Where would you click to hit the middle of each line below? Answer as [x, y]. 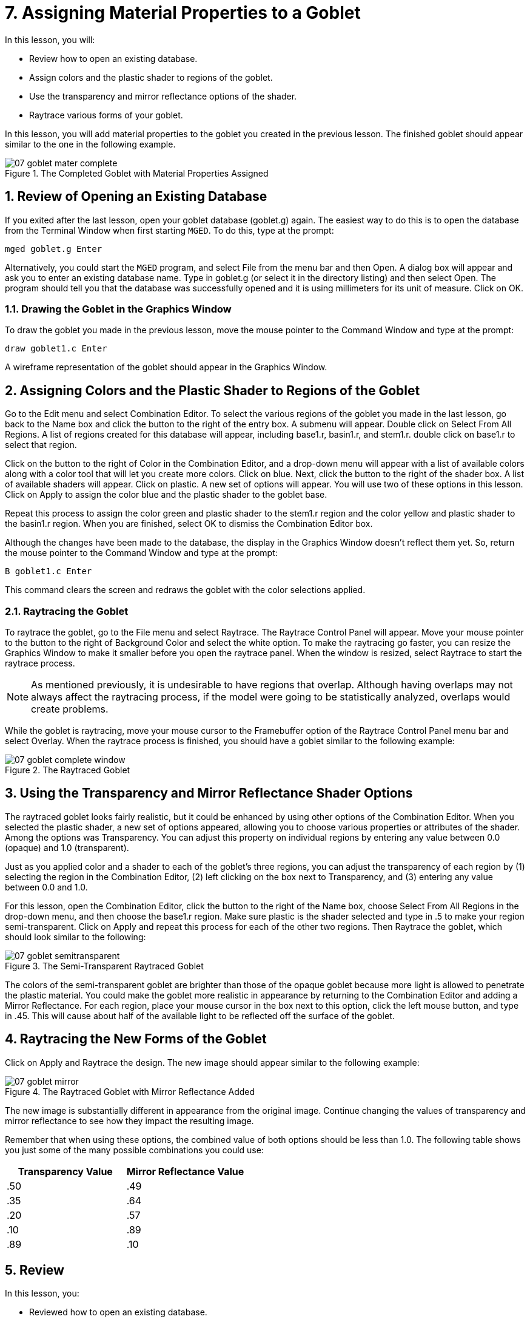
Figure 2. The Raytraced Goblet [68, 770]
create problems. [70, 709]
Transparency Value [65, 1171]
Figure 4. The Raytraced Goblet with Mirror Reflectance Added [130, 1091]
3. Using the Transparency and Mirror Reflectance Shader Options [209, 793]
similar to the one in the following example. [90, 144]
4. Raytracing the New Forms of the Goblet [136, 1039]
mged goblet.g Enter [54, 249]
